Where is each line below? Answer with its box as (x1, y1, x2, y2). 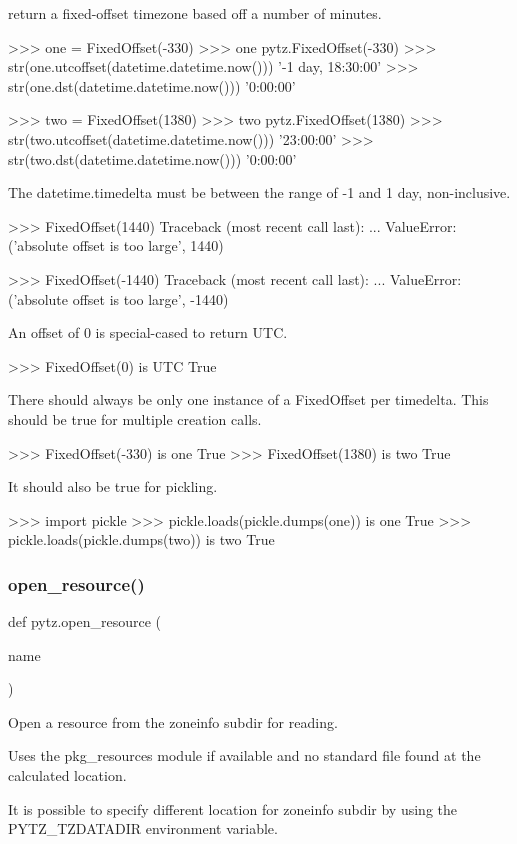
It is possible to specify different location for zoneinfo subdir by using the (8, 798, 457, 819)
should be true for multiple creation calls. (8, 408, 262, 429)
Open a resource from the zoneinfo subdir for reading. (8, 711, 338, 732)
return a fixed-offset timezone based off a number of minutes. (8, 3, 382, 23)
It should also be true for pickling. (8, 476, 218, 497)
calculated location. (8, 765, 127, 786)
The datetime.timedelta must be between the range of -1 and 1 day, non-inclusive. (8, 182, 511, 203)
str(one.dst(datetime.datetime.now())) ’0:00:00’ (8, 75, 296, 96)
